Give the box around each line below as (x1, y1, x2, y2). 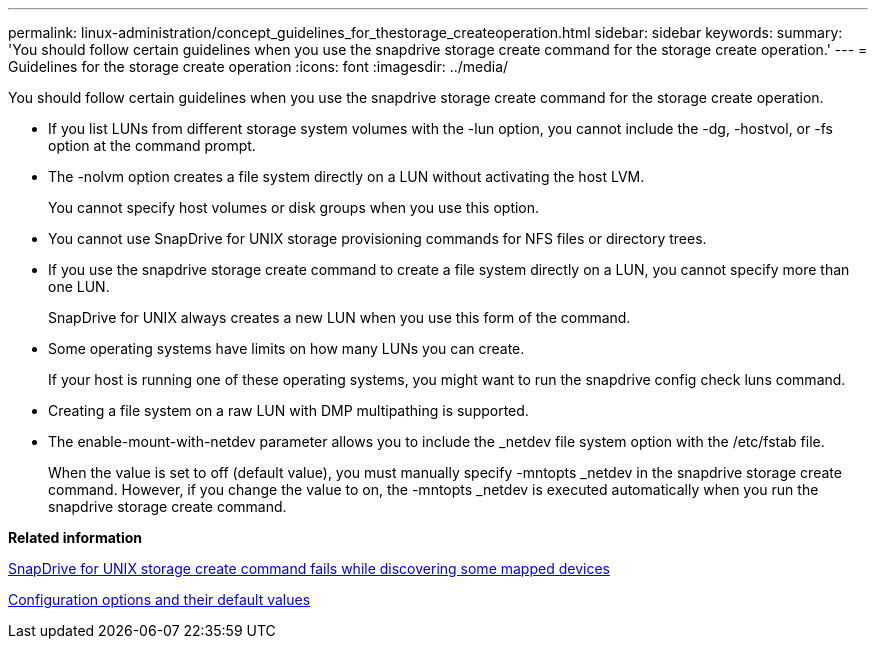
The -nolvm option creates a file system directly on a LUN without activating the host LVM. (48, 168, 645, 185)
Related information (8, 529, 143, 546)
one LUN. (48, 278, 110, 295)
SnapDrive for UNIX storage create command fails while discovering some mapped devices (8, 560, 610, 577)
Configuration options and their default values (8, 591, 311, 608)
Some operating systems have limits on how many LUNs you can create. (48, 340, 525, 357)
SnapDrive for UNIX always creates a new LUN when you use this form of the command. (48, 309, 631, 326)
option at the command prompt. (48, 137, 256, 154)
